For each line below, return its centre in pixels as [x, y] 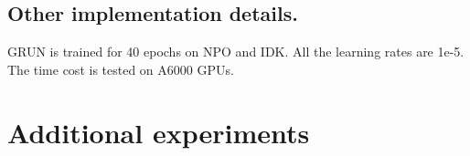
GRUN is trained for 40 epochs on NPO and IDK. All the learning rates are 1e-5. [236, 52]
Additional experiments [159, 132]
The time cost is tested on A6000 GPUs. [121, 69]
